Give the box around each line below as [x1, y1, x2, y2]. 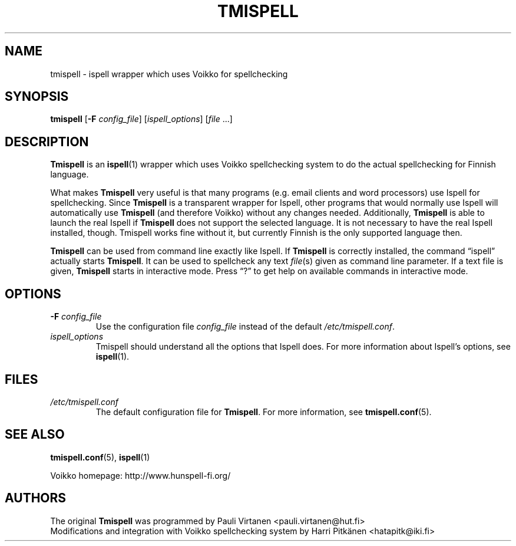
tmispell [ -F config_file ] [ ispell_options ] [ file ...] [50, 114, 233, 124]
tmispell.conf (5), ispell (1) [50, 452, 150, 462]
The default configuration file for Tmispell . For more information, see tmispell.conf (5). [95, 406, 432, 417]
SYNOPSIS [5, 89, 69, 104]
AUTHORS [5, 491, 67, 506]
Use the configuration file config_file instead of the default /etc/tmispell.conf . [95, 321, 395, 332]
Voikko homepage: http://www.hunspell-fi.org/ [50, 470, 231, 481]
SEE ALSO [5, 427, 65, 442]
